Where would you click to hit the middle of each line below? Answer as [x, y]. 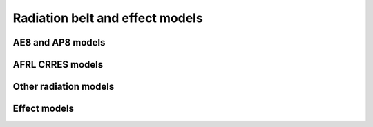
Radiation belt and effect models [108, 18]
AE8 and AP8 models [59, 42]
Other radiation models [64, 87]
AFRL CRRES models [58, 65]
